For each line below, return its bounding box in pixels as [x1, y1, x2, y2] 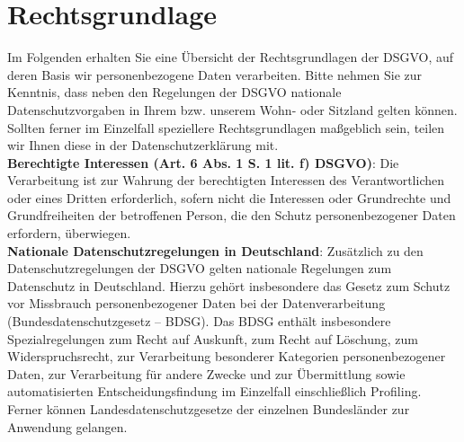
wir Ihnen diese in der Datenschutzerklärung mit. [7, 136, 279, 155]
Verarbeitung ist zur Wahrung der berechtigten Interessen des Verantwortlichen [7, 171, 445, 190]
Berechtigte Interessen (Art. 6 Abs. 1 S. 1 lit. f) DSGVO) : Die [7, 153, 399, 172]
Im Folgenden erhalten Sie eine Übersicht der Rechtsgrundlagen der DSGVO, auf [7, 48, 454, 66]
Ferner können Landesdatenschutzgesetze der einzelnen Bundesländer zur [7, 400, 410, 418]
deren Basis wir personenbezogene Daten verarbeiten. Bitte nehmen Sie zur [7, 65, 423, 84]
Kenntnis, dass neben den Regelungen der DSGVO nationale [7, 83, 342, 102]
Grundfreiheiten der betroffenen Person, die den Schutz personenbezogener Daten [7, 206, 456, 225]
